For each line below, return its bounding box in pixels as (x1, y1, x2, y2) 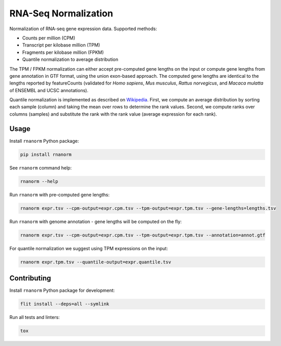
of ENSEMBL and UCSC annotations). (9, 87, 89, 93)
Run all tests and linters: (9, 314, 60, 320)
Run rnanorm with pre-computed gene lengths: (9, 191, 110, 198)
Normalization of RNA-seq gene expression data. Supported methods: (9, 26, 157, 32)
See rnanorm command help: (9, 164, 72, 171)
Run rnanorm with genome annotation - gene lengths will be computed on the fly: (9, 218, 182, 225)
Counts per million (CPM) (22, 35, 76, 41)
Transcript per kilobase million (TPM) (22, 42, 101, 48)
